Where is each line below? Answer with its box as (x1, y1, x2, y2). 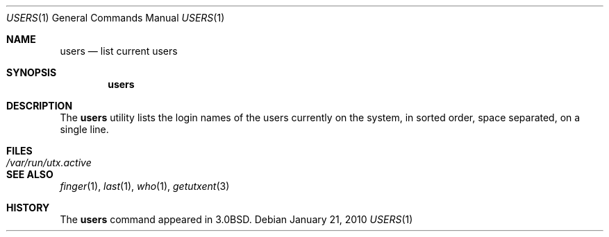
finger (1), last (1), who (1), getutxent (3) (60, 180, 230, 192)
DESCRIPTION (6, 100, 73, 112)
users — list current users (60, 45, 178, 57)
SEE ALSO (6, 168, 53, 180)
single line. (60, 123, 109, 135)
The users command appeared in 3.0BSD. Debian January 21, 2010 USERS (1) (60, 213, 413, 225)
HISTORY (6, 202, 50, 213)
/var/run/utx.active (6, 157, 92, 168)
